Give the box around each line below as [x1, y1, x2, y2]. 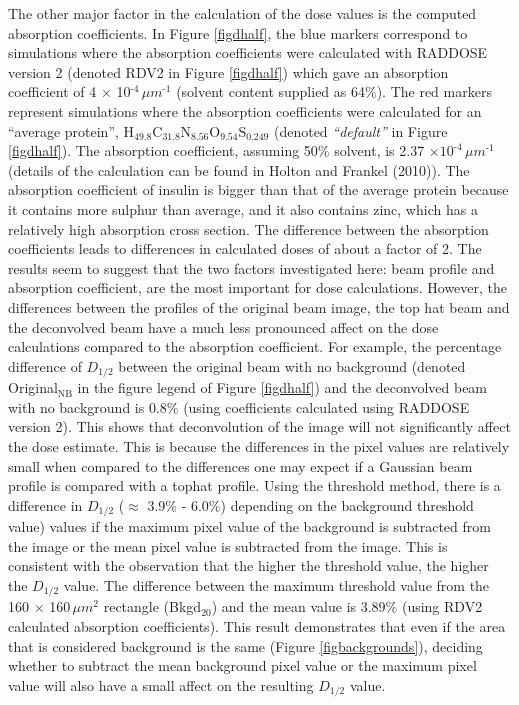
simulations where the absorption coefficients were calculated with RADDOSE [8, 42, 488, 63]
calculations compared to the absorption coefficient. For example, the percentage [8, 336, 502, 357]
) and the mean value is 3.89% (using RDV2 [211, 596, 483, 617]
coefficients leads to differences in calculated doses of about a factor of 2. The [8, 238, 482, 259]
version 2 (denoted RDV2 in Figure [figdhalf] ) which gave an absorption [8, 61, 449, 82]
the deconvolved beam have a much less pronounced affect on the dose [8, 316, 439, 337]
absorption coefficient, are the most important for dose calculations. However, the [8, 277, 508, 298]
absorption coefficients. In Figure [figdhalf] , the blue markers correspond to [8, 22, 468, 43]
